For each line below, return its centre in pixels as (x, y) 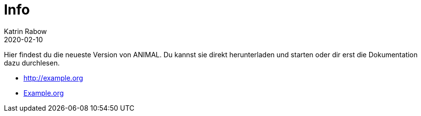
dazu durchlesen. (32, 63)
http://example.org (53, 78)
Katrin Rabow (25, 31)
